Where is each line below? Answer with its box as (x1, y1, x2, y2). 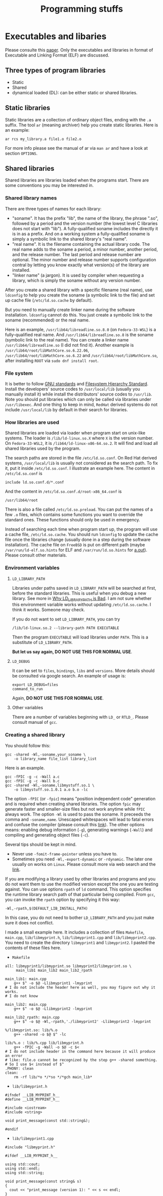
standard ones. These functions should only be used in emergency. (5, 517, 140, 523)
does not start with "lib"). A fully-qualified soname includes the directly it (12, 225, 158, 231)
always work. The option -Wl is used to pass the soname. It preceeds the (5, 811, 151, 817)
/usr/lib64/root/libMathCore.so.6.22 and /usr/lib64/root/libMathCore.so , (5, 352, 158, 358)
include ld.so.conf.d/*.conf (5, 480, 64, 485)
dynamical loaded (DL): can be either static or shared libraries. (12, 89, 138, 96)
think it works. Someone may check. (12, 607, 85, 613)
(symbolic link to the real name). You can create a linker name (5, 337, 129, 342)
